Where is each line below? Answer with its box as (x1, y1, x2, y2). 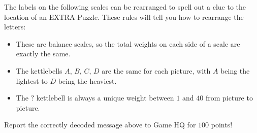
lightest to (16, 75, 48, 86)
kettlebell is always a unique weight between (36, 92, 174, 103)
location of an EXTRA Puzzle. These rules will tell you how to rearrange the (4, 11, 244, 22)
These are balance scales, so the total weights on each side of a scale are (16, 38, 240, 49)
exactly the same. (16, 48, 71, 59)
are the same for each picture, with (102, 65, 211, 76)
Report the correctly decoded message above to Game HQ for (4, 119, 196, 130)
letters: (4, 21, 26, 32)
